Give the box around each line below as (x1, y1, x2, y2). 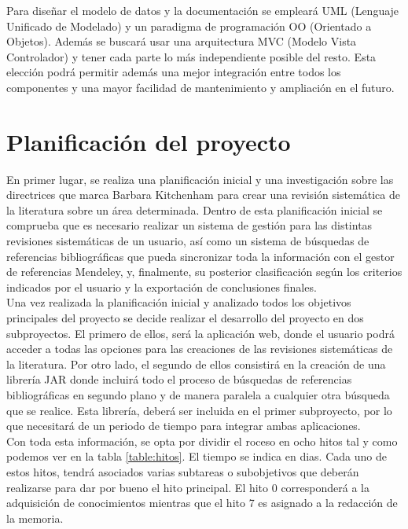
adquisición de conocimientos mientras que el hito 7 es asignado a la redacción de (6, 494, 398, 511)
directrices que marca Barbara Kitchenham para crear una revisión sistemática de (6, 186, 400, 203)
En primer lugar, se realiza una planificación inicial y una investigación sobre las (6, 171, 394, 187)
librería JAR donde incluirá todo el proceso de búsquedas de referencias (6, 371, 352, 388)
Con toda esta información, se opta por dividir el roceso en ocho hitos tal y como (6, 432, 398, 449)
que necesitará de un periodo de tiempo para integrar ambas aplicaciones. (6, 417, 361, 434)
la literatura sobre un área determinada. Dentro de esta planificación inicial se (6, 201, 383, 218)
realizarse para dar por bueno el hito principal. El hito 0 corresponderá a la (6, 479, 369, 495)
